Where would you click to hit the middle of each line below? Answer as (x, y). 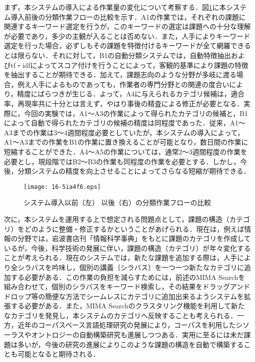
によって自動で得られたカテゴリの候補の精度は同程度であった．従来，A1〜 (125, 123)
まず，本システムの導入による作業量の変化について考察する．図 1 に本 (115, 7)
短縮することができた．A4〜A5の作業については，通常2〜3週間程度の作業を (126, 151)
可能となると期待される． (59, 354)
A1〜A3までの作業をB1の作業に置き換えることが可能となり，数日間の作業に (126, 142)
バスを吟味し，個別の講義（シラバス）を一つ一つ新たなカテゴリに (138, 267)
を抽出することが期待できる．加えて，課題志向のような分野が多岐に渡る (120, 75)
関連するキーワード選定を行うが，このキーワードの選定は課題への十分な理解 (127, 26)
